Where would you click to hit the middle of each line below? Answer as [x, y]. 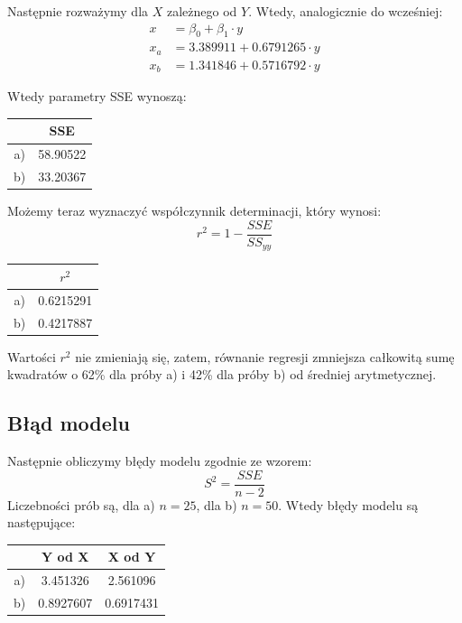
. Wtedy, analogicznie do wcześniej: [346, 11]
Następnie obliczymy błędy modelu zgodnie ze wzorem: [160, 461]
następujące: [42, 522]
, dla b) [217, 504]
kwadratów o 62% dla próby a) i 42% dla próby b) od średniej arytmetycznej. [222, 374]
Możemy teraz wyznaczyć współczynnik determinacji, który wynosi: [194, 211]
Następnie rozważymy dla [78, 11]
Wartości [32, 356]
